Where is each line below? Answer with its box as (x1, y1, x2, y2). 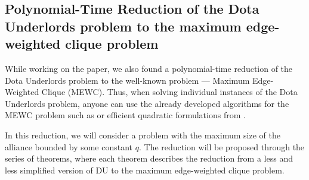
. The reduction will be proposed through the (138, 140, 305, 153)
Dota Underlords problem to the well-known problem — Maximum (5, 74, 250, 86)
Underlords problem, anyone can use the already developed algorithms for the (5, 97, 289, 109)
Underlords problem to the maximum (5, 17, 242, 35)
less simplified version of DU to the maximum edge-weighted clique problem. (5, 163, 285, 176)
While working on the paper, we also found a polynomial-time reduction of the (5, 62, 293, 74)
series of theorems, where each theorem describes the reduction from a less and (5, 152, 293, 165)
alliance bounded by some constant (5, 140, 133, 153)
